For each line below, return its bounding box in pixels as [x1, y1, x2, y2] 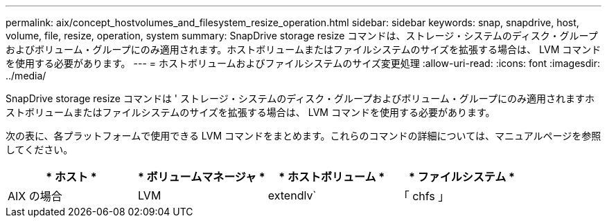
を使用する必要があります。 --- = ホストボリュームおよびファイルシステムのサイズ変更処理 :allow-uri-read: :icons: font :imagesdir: [6, 57, 600, 69]
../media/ [6, 70, 46, 81]
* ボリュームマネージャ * [137, 170, 265, 184]
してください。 [6, 144, 73, 155]
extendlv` [267, 188, 317, 202]
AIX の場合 [8, 189, 62, 203]
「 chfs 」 [398, 189, 450, 203]
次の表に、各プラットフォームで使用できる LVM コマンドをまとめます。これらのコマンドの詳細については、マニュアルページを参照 [6, 130, 601, 142]
